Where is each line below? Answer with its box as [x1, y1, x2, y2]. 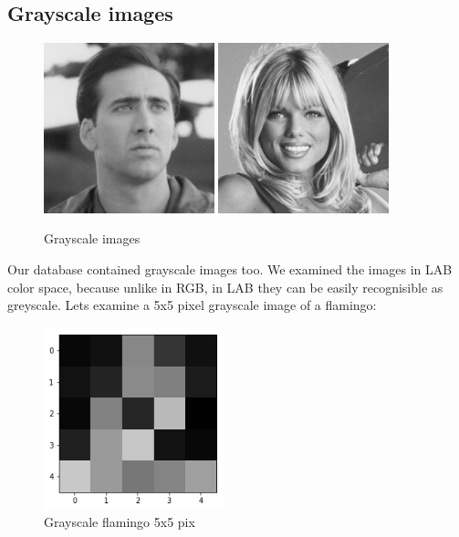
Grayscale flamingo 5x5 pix [44, 512, 195, 532]
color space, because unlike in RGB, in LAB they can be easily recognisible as [7, 277, 443, 296]
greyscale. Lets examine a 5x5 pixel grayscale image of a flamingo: [7, 295, 377, 315]
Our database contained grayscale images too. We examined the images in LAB [7, 260, 453, 279]
